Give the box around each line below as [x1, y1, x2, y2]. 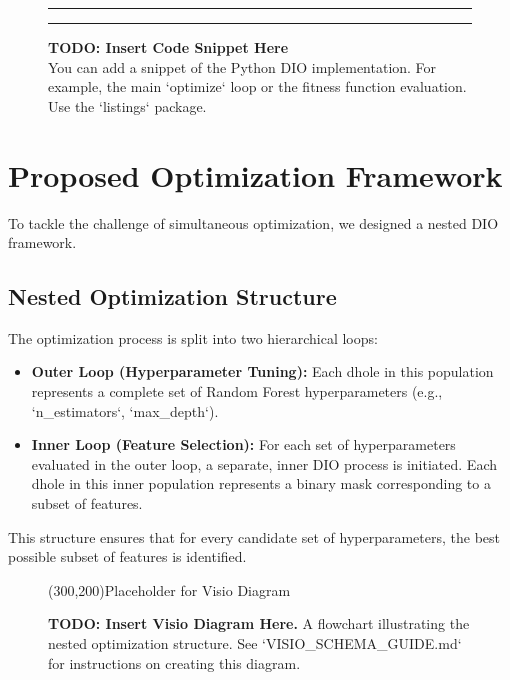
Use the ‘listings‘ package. [48, 95, 207, 116]
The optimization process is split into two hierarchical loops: [8, 327, 378, 348]
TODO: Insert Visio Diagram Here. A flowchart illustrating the [48, 613, 470, 634]
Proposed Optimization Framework [8, 154, 503, 195]
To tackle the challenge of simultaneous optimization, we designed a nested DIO [8, 212, 499, 233]
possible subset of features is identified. [8, 546, 247, 567]
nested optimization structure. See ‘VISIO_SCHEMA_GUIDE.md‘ [48, 633, 462, 654]
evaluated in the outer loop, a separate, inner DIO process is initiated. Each [31, 453, 497, 474]
